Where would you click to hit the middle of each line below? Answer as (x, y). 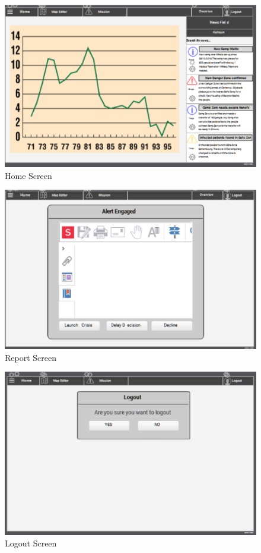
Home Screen (28, 175)
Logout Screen (31, 543)
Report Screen (31, 357)
